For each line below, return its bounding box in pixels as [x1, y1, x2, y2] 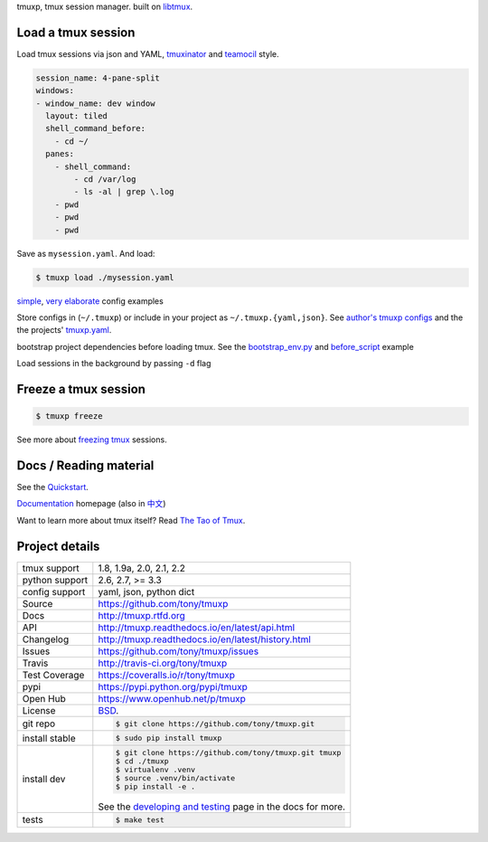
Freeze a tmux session [16, 381, 146, 397]
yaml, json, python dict [98, 585, 195, 598]
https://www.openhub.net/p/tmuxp [98, 692, 246, 705]
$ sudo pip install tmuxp [115, 733, 222, 743]
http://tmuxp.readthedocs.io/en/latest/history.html [98, 633, 312, 646]
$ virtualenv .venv [115, 765, 196, 775]
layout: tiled [45, 111, 108, 121]
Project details [16, 538, 100, 553]
